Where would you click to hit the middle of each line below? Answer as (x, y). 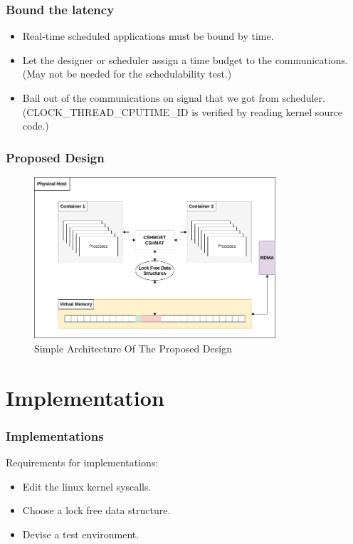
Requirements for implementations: (82, 462)
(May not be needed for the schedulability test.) (127, 74)
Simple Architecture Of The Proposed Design (133, 348)
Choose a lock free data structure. (96, 510)
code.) (36, 126)
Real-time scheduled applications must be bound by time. (148, 36)
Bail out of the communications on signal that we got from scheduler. (174, 98)
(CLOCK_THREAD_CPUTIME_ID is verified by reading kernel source (183, 111)
